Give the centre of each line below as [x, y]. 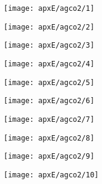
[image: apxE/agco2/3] [49, 46]
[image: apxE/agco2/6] [49, 101]
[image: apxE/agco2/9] [49, 157]
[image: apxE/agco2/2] [49, 27]
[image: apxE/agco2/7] [49, 119]
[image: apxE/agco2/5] [49, 82]
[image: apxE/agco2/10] [51, 175]
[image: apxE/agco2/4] [49, 64]
